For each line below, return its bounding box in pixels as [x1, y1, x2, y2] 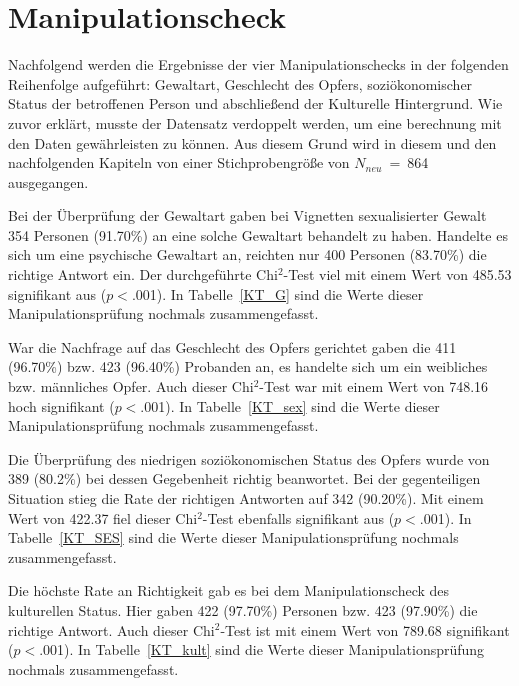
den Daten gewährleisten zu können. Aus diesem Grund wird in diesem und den [8, 132, 497, 153]
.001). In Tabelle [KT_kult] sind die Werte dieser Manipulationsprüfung [39, 639, 485, 660]
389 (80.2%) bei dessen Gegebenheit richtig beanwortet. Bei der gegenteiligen [8, 468, 481, 489]
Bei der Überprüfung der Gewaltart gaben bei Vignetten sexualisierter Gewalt [8, 205, 487, 226]
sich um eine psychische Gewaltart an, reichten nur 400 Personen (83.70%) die [8, 244, 487, 265]
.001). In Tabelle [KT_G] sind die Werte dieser [131, 283, 424, 304]
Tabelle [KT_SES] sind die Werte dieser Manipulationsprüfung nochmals [8, 527, 459, 548]
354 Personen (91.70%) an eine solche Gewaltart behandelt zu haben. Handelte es [8, 224, 508, 245]
